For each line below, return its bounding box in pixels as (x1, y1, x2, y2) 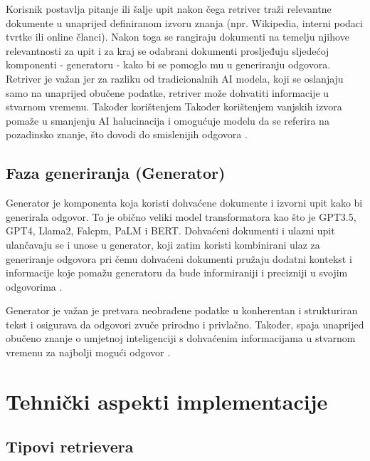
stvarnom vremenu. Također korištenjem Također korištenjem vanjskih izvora (6, 99, 342, 114)
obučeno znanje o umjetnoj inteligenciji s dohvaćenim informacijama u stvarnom (6, 331, 356, 346)
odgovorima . (6, 279, 63, 294)
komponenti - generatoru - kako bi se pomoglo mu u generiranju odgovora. (6, 57, 331, 72)
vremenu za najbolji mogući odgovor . (6, 345, 171, 360)
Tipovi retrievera (6, 435, 134, 457)
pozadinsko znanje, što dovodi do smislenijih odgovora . (6, 127, 248, 142)
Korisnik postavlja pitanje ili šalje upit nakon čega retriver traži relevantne (6, 1, 332, 16)
